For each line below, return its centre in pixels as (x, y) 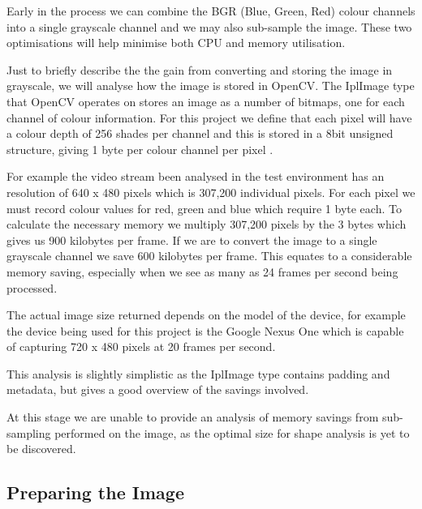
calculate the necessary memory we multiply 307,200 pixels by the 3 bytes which (207, 224)
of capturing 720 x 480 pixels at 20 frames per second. (141, 346)
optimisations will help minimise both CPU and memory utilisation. (176, 43)
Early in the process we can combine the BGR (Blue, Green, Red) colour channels (211, 11)
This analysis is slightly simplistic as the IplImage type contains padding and (198, 373)
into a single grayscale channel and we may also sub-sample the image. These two (209, 26)
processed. (32, 287)
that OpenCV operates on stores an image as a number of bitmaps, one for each (206, 101)
